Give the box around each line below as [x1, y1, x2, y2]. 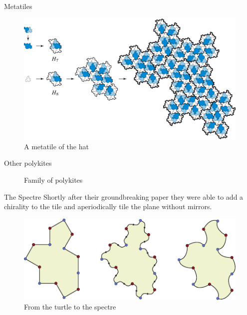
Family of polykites [24, 175, 83, 185]
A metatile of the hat [24, 141, 89, 151]
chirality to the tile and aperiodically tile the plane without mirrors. [4, 201, 212, 212]
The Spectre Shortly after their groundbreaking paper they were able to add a [4, 191, 244, 202]
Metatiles [4, 1, 32, 11]
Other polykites [4, 158, 52, 168]
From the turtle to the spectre [24, 302, 116, 312]
